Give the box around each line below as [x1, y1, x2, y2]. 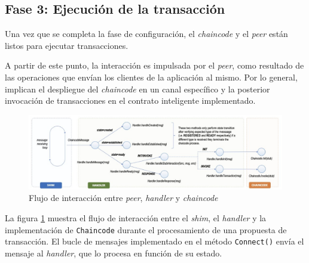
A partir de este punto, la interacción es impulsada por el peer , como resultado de [5, 59, 304, 72]
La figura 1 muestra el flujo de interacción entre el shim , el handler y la [5, 212, 267, 224]
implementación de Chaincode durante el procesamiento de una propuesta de [5, 223, 287, 236]
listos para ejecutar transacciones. [5, 39, 129, 51]
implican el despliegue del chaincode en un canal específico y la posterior [5, 82, 270, 95]
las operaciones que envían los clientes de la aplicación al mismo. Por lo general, [5, 70, 298, 83]
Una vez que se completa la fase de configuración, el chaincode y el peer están [5, 27, 288, 40]
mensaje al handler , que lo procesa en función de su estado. [5, 246, 222, 259]
